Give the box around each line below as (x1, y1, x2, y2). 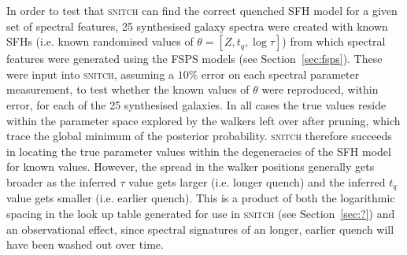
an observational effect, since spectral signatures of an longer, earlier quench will (6, 220, 394, 237)
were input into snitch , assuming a (6, 65, 175, 82)
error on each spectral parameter (202, 65, 360, 82)
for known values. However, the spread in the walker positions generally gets (6, 158, 375, 175)
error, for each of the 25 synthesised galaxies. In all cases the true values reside (6, 96, 387, 113)
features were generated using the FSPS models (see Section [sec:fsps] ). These (6, 50, 383, 67)
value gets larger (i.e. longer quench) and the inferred (128, 173, 386, 190)
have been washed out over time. (6, 236, 164, 253)
